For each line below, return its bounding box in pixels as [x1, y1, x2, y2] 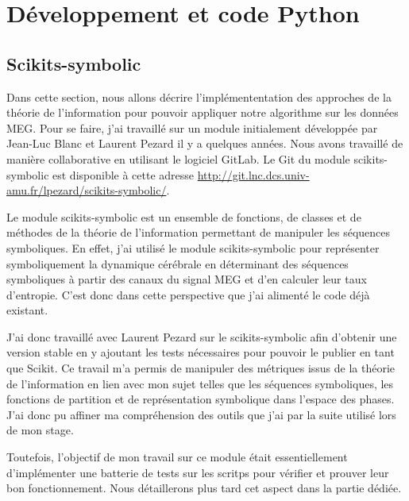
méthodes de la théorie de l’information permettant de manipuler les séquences [6, 224, 391, 241]
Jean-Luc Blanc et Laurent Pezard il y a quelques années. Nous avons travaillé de [6, 135, 403, 152]
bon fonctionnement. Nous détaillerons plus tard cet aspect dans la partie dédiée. [6, 480, 402, 496]
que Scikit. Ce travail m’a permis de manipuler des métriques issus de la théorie [6, 360, 395, 376]
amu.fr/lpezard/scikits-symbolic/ [6, 182, 167, 198]
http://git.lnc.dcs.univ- [197, 166, 310, 183]
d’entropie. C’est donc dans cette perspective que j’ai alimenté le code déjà [6, 286, 370, 303]
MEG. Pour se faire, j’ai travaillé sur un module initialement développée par [6, 119, 378, 136]
